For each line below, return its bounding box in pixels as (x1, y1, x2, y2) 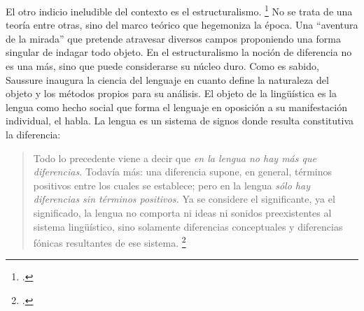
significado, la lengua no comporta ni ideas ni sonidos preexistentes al (33, 205, 332, 219)
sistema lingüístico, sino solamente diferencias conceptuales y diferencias (33, 219, 343, 233)
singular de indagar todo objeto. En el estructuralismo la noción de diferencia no (6, 45, 352, 59)
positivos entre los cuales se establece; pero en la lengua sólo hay (33, 178, 310, 192)
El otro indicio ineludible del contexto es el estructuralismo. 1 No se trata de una (6, 2, 353, 18)
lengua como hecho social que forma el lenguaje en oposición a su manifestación (6, 99, 347, 114)
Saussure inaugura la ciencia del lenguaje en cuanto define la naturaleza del (6, 72, 329, 87)
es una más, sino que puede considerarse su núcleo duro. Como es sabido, (6, 59, 319, 73)
